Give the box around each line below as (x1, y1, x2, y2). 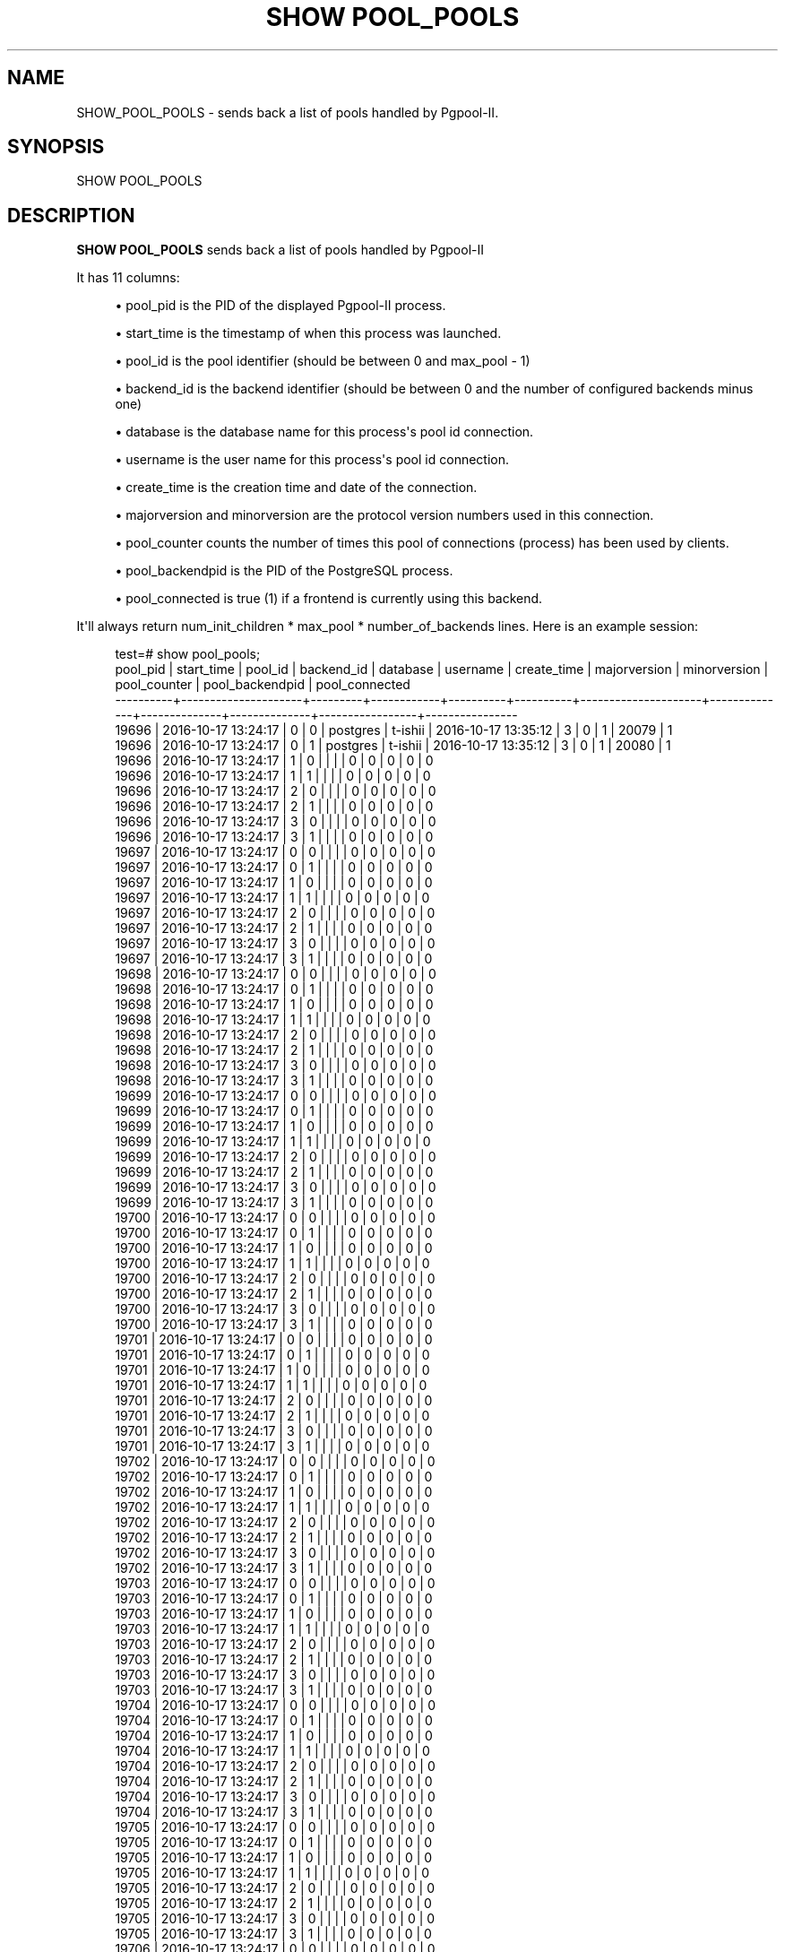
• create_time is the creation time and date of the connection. (115, 479, 478, 496)
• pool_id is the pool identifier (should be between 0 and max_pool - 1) (115, 353, 531, 369)
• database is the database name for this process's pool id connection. (115, 424, 534, 440)
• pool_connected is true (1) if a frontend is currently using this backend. (115, 591, 543, 607)
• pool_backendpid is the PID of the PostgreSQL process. (115, 563, 453, 579)
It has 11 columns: (76, 270, 180, 286)
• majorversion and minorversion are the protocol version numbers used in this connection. (115, 507, 654, 523)
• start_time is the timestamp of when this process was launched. (115, 325, 502, 341)
